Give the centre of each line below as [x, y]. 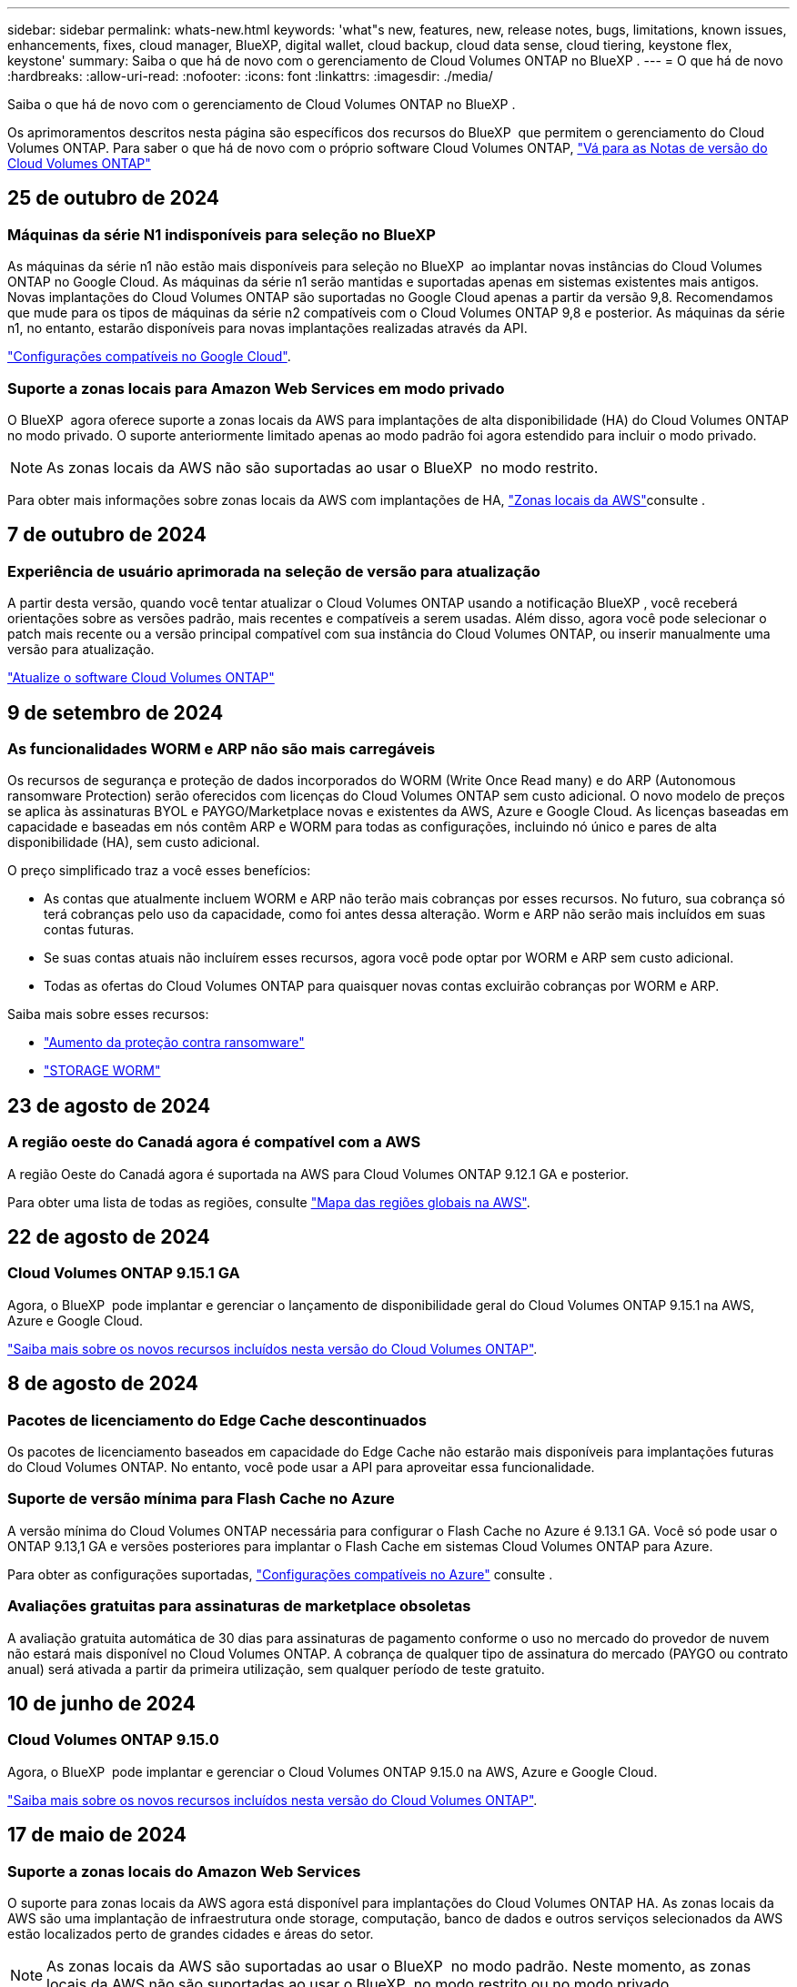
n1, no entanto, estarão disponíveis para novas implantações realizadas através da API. [267, 328]
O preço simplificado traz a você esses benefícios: [159, 871]
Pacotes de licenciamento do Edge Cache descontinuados [217, 1420]
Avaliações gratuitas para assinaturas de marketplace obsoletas [239, 1606]
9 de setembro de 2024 [116, 712]
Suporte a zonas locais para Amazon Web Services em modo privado [256, 388]
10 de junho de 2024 [101, 1703]
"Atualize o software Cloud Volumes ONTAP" [141, 678]
